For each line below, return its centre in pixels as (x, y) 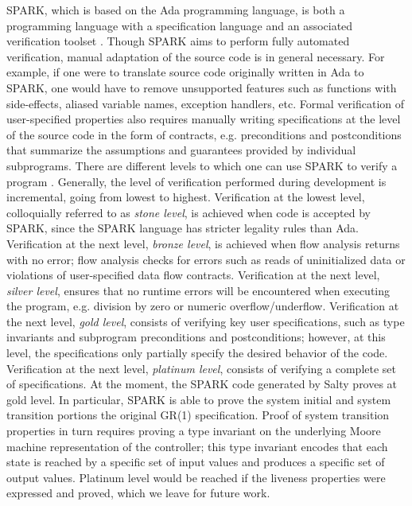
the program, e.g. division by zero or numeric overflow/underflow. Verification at (203, 306)
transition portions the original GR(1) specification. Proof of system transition (198, 415)
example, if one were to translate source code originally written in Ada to (185, 72)
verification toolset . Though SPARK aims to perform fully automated (178, 41)
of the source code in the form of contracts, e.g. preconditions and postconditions (204, 134)
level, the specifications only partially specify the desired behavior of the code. (197, 353)
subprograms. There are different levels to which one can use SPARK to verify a (202, 165)
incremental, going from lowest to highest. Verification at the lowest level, (186, 197)
